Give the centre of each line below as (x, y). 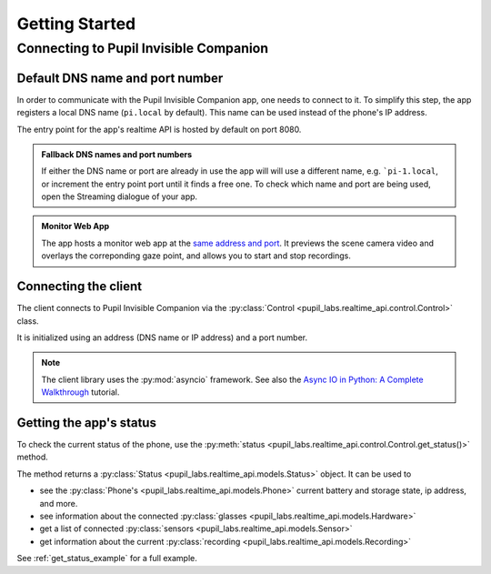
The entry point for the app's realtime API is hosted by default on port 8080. (159, 129)
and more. (59, 503)
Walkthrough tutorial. (80, 392)
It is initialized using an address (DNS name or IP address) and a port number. (162, 337)
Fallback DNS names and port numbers (117, 154)
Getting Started (76, 24)
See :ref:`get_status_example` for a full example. (107, 559)
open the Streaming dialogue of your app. (120, 196)
